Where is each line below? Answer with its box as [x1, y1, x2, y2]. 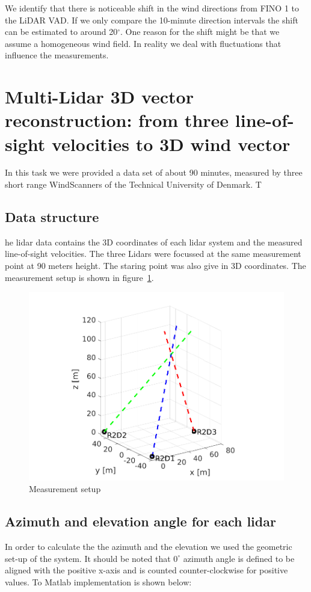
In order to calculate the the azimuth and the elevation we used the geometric [5, 540, 292, 553]
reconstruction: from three [5, 108, 229, 132]
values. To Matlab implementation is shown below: [5, 576, 192, 588]
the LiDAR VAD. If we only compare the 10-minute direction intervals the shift [5, 13, 298, 26]
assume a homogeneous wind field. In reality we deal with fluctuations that [5, 37, 282, 49]
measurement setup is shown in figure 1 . [5, 271, 154, 283]
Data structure [5, 208, 99, 226]
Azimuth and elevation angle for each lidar [5, 512, 276, 531]
